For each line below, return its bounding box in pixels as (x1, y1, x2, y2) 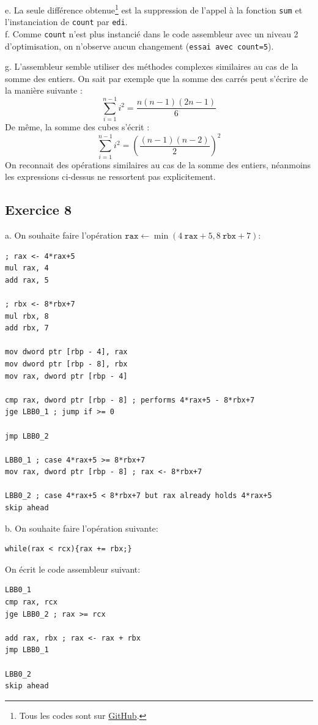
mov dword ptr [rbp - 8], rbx (5, 359, 128, 368)
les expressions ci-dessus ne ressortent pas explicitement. (5, 170, 216, 183)
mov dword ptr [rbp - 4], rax (5, 348, 128, 357)
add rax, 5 (5, 275, 49, 284)
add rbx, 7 (5, 324, 49, 333)
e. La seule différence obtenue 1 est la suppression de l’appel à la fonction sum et (5, 2, 303, 16)
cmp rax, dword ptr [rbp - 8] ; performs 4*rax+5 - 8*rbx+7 (5, 395, 255, 404)
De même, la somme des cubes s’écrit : (5, 121, 150, 133)
